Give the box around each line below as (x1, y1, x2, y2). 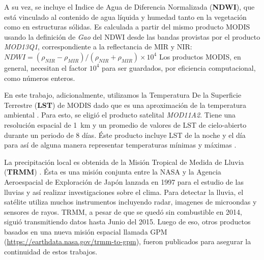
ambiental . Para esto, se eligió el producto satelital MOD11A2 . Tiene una (4, 109, 236, 120)
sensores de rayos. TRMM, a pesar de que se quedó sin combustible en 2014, (4, 206, 242, 217)
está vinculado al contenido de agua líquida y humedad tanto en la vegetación (4, 11, 247, 22)
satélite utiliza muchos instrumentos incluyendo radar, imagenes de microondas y (4, 196, 257, 207)
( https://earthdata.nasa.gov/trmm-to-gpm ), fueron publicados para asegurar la (4, 236, 251, 247)
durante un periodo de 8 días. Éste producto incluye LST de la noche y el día (4, 129, 246, 140)
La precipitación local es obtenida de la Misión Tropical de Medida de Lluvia (4, 156, 244, 167)
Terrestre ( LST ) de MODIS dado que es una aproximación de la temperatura (4, 99, 247, 110)
